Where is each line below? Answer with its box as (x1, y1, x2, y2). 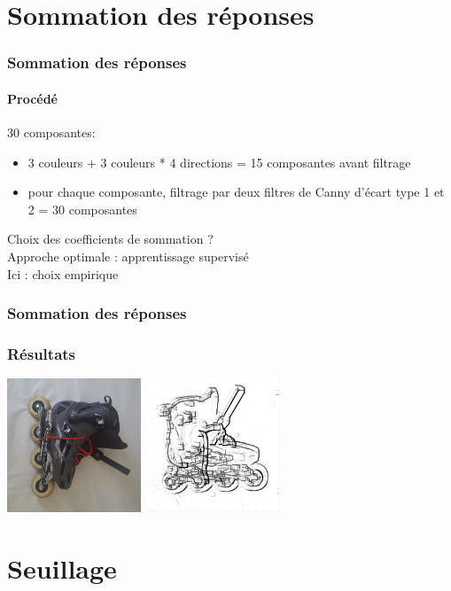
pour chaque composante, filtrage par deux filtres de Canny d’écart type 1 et (27, 183, 445, 201)
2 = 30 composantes (27, 199, 137, 218)
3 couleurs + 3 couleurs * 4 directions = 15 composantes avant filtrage (27, 152, 411, 171)
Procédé (7, 89, 58, 107)
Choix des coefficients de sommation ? (7, 229, 214, 248)
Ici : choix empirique (7, 264, 119, 283)
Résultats (7, 342, 76, 364)
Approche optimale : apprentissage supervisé (7, 246, 249, 265)
